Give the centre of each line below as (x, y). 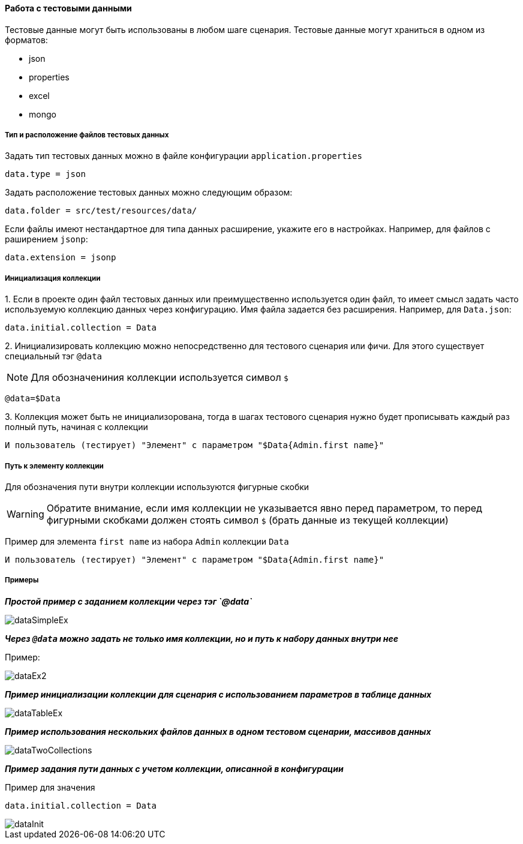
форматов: (26, 40)
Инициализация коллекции (53, 278)
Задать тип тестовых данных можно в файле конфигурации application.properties (184, 156)
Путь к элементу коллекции (54, 466)
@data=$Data (33, 399)
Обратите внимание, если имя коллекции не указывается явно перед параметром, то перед (264, 508)
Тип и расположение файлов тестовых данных (87, 135)
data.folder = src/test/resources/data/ (101, 211)
